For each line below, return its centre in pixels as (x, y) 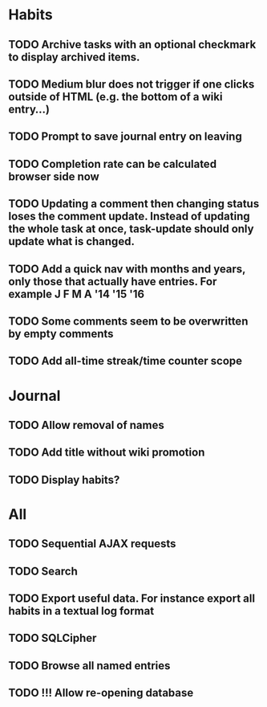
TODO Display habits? (64, 480)
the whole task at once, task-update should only (131, 229)
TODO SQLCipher (53, 638)
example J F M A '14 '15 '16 (77, 294)
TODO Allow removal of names (86, 425)
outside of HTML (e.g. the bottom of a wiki (115, 97)
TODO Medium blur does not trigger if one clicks (131, 84)
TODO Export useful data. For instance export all (131, 599)
